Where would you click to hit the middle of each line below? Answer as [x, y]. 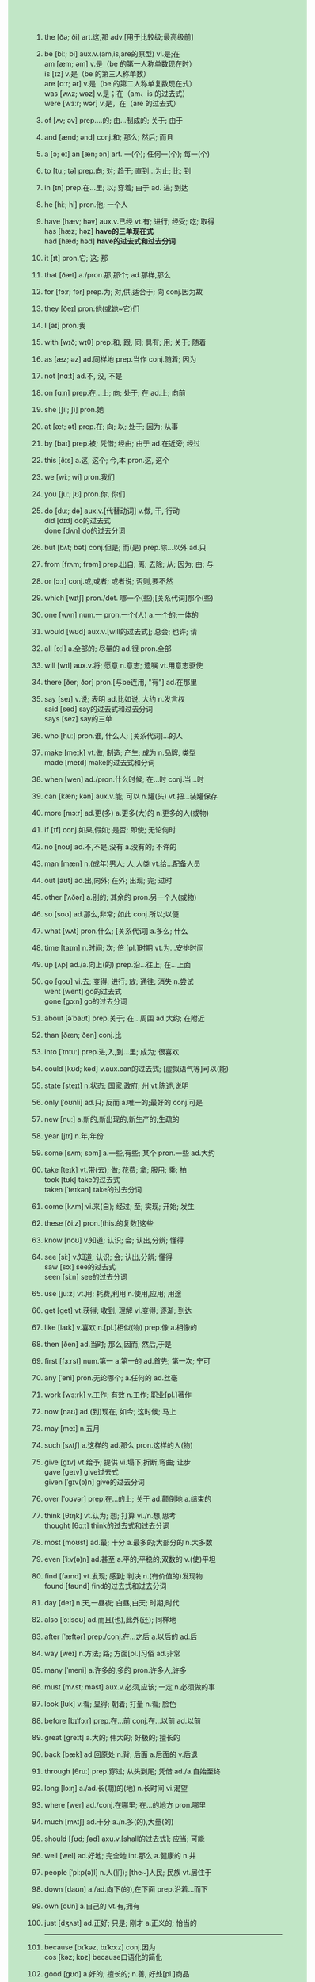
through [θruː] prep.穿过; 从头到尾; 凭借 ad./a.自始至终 [132, 1771]
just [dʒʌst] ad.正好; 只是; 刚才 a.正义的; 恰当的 [120, 1923]
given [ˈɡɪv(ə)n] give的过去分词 [94, 1482]
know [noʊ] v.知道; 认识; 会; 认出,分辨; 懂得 [114, 1240]
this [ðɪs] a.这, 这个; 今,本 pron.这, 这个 [106, 460]
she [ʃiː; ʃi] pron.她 [74, 409]
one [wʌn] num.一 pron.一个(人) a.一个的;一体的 [121, 615]
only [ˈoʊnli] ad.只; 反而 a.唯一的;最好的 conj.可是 [123, 1102]
